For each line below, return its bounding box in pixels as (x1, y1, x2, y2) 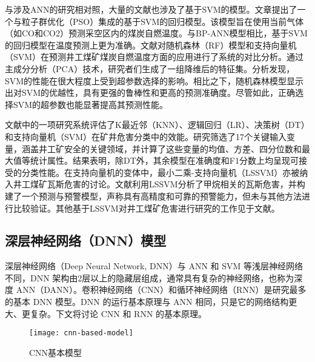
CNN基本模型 (29, 346, 82, 358)
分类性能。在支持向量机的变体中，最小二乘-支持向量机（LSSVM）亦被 (21, 166, 300, 178)
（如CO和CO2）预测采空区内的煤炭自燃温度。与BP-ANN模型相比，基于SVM (5, 27, 308, 39)
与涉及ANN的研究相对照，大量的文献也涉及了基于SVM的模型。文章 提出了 (5, 3, 297, 15)
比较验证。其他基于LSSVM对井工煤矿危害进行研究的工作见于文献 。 (13, 201, 280, 214)
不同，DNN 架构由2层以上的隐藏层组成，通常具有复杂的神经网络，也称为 (5, 271, 294, 284)
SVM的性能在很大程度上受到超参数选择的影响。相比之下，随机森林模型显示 (5, 74, 304, 87)
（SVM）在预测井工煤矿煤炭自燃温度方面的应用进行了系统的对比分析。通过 (5, 50, 304, 63)
